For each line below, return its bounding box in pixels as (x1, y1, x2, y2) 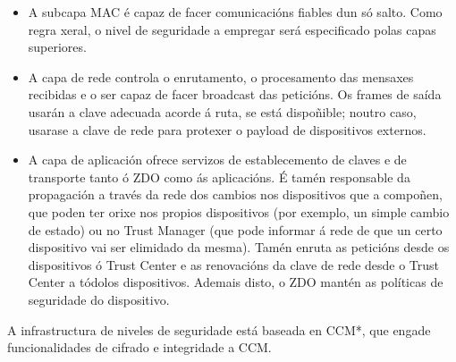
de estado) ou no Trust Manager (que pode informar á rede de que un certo (28, 220, 443, 239)
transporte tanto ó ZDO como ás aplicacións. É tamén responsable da (28, 167, 410, 186)
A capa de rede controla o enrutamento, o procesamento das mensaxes (28, 67, 414, 86)
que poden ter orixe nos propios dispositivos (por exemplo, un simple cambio (28, 202, 450, 221)
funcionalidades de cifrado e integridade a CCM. (7, 338, 272, 357)
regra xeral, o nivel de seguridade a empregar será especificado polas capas (28, 20, 436, 38)
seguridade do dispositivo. (28, 290, 170, 308)
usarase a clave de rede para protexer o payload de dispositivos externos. (28, 120, 426, 139)
